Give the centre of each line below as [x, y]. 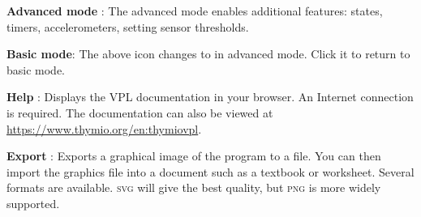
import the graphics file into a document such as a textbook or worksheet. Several [210, 171]
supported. [33, 203]
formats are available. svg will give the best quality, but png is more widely [194, 187]
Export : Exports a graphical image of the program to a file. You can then [194, 156]
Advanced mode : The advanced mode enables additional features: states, [195, 11]
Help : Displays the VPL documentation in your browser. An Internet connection [210, 97]
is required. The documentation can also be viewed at [140, 112]
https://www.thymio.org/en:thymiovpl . [104, 128]
